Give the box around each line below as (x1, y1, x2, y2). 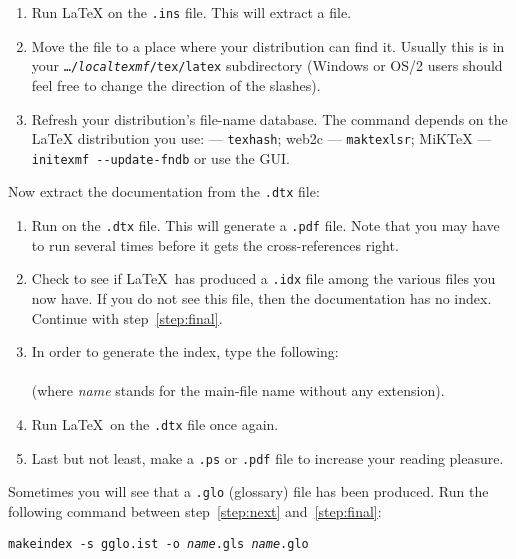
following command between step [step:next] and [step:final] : (8, 500, 382, 521)
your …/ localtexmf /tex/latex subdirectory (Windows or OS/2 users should (31, 55, 503, 76)
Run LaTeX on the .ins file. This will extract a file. (31, 2, 352, 22)
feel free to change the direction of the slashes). (31, 74, 321, 95)
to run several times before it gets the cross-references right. (31, 234, 399, 255)
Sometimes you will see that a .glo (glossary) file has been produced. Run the (8, 481, 489, 502)
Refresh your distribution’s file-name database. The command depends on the (31, 108, 508, 129)
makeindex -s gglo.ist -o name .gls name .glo (8, 536, 309, 551)
